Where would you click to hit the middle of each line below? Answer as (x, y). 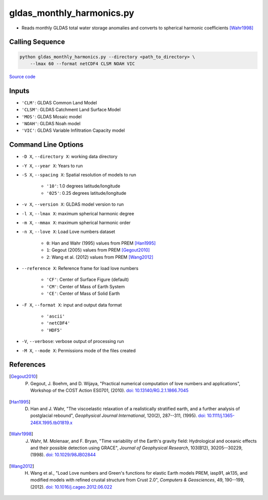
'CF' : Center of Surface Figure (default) (88, 280)
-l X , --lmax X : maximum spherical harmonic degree (78, 213)
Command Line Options (46, 145)
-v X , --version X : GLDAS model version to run (73, 204)
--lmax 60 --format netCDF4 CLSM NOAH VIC (82, 64)
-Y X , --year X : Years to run (52, 166)
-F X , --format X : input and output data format (72, 305)
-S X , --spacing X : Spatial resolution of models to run (79, 175)
